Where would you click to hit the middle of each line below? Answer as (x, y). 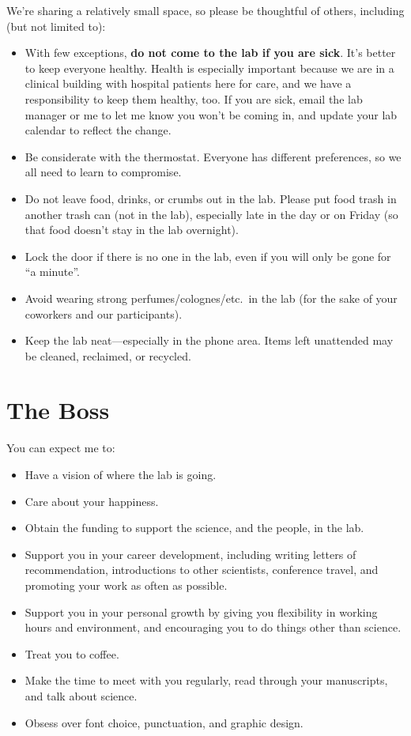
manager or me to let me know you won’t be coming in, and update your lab (211, 114)
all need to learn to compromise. (103, 172)
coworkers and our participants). (104, 313)
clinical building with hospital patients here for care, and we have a (188, 83)
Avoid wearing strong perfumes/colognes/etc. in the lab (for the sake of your (211, 298)
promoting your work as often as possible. (126, 585)
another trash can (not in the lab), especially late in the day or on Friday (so (211, 214)
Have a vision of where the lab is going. (121, 474)
